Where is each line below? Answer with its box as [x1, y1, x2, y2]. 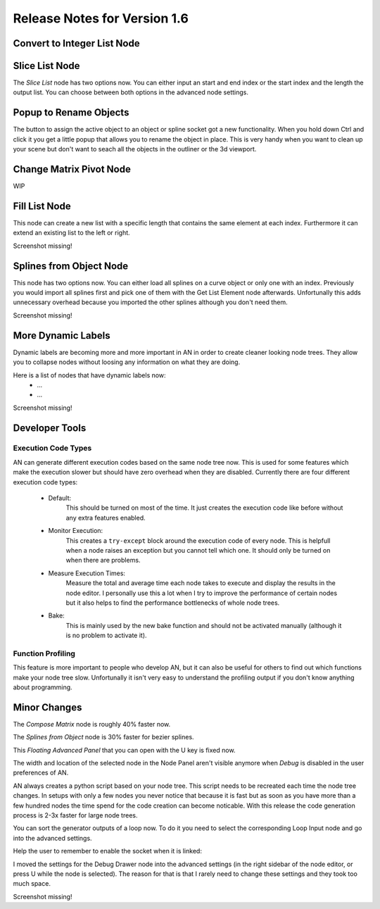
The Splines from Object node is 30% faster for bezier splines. [13, 733, 194, 741]
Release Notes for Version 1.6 [13, 11, 189, 26]
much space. [13, 879, 51, 888]
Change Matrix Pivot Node [13, 163, 132, 175]
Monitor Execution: [48, 527, 103, 535]
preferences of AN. [13, 768, 69, 777]
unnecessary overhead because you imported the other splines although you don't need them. [13, 298, 288, 306]
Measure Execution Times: [48, 569, 126, 577]
